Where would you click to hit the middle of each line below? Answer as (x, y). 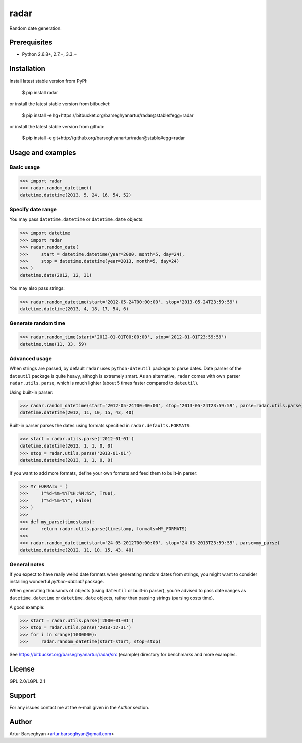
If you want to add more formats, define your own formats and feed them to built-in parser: (103, 473)
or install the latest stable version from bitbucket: (60, 104)
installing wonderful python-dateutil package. (57, 581)
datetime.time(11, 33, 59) (53, 344)
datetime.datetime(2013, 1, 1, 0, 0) (66, 460)
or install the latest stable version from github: (57, 126)
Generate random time (37, 323)
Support (22, 695)
